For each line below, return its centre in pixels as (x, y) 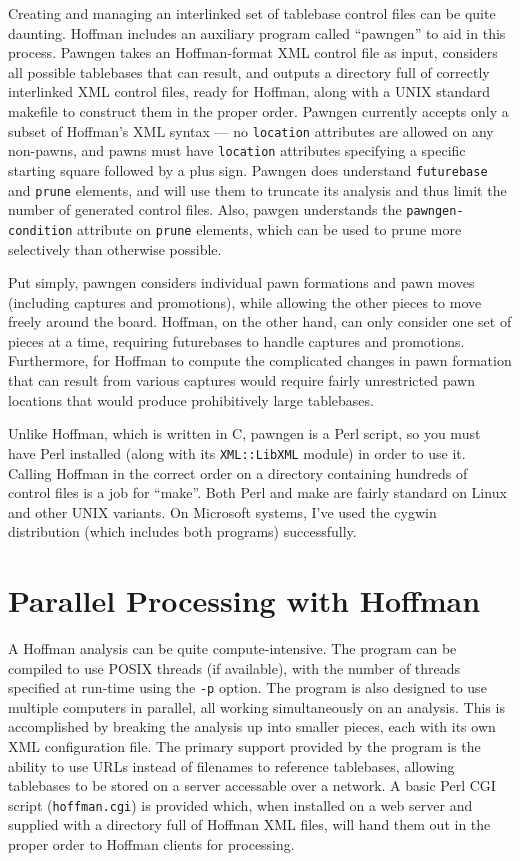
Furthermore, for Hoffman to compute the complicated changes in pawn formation (260, 360)
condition (40, 230)
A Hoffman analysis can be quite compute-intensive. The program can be (232, 648)
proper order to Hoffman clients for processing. (151, 844)
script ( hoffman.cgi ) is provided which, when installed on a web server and (240, 804)
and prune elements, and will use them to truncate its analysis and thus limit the (257, 189)
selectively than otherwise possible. (115, 248)
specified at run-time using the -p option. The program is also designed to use (247, 687)
